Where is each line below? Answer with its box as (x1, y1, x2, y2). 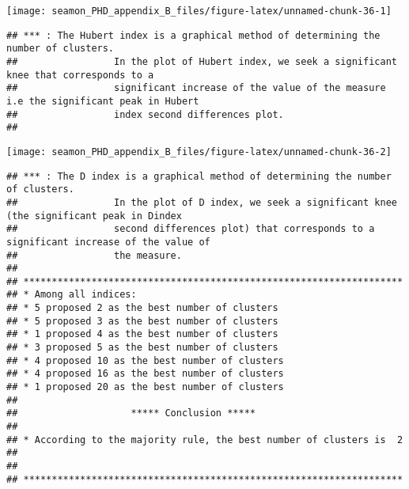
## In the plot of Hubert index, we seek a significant (6, 55, 397, 67)
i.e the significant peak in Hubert (6, 95, 199, 107)
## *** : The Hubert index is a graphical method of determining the (6, 29, 381, 41)
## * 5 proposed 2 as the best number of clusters (6, 302, 278, 314)
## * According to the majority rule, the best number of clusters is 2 (6, 434, 403, 445)
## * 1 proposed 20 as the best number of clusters (6, 381, 284, 393)
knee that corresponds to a (6, 69, 154, 81)
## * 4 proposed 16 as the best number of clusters (6, 368, 284, 380)
